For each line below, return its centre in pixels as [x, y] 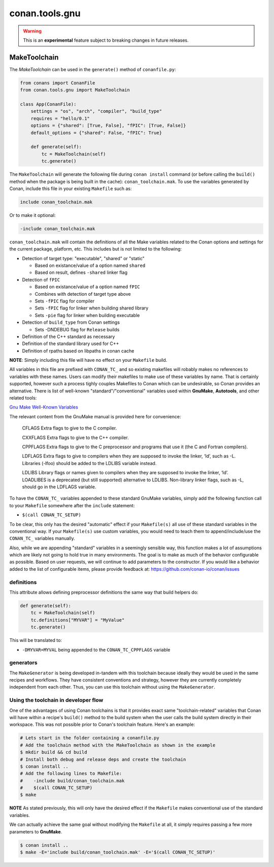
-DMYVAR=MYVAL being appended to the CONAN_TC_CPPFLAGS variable [96, 649]
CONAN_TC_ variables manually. [42, 538]
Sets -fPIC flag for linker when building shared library [92, 308]
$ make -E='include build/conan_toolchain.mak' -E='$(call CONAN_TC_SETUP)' [118, 852]
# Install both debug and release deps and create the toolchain [103, 759]
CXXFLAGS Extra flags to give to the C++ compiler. [75, 438]
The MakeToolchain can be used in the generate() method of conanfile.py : [93, 69]
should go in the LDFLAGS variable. [59, 487]
